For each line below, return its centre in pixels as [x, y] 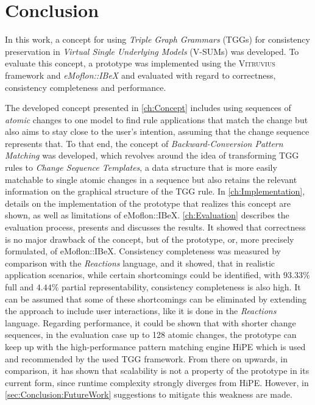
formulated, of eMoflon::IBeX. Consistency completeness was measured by [143, 251]
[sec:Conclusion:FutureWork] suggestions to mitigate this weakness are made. [149, 394]
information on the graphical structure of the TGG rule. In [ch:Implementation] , [155, 191]
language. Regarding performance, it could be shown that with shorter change [150, 322]
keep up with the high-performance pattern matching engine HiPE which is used [155, 346]
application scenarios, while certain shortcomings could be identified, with [143, 275]
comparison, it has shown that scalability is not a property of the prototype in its [157, 371]
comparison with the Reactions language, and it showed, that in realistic [140, 263]
